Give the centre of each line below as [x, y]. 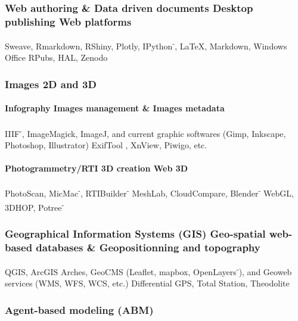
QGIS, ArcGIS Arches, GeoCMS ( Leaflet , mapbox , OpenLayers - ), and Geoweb [148, 270]
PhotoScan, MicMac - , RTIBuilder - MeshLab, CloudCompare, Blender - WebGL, [149, 192]
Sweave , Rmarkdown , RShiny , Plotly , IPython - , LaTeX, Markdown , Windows [146, 45]
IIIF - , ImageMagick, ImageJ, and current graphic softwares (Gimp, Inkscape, [145, 132]
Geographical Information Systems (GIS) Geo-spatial [135, 233]
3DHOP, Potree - [35, 206]
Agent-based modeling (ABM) [79, 309]
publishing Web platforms [68, 21]
